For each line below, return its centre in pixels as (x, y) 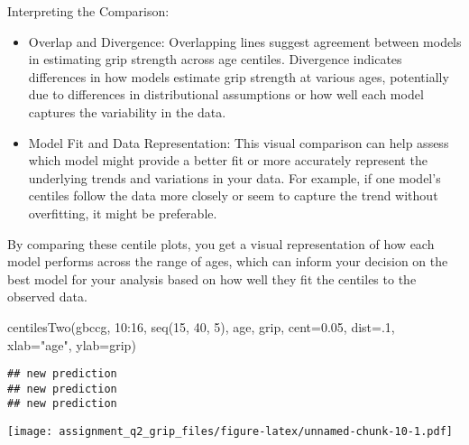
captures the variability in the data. (127, 111)
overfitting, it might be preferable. (123, 213)
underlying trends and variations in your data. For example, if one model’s (234, 177)
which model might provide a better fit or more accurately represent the (228, 160)
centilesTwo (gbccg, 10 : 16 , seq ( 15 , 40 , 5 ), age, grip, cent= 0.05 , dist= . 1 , (201, 326)
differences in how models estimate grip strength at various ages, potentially (239, 76)
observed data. (47, 297)
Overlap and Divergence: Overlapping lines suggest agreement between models (245, 41)
